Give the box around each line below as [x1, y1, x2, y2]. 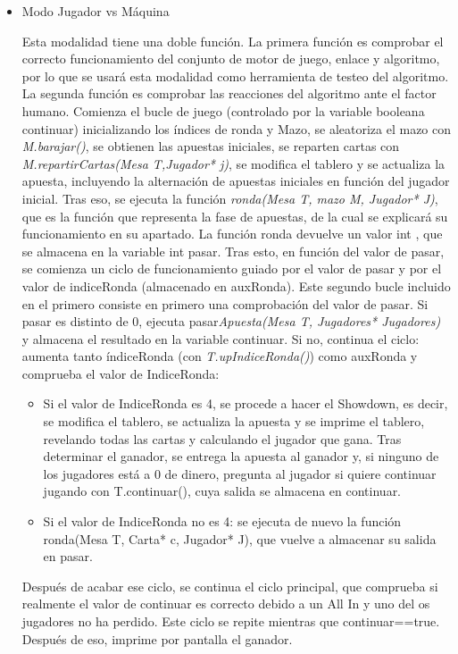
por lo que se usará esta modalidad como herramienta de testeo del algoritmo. [21, 66, 449, 85]
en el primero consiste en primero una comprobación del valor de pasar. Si [21, 294, 429, 313]
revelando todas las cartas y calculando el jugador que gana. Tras [43, 429, 402, 448]
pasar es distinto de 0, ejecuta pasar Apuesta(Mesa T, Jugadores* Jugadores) [21, 312, 441, 331]
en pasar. [43, 547, 93, 566]
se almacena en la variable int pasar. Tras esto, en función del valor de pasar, [21, 241, 445, 260]
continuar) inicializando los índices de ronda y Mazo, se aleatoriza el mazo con [21, 119, 452, 138]
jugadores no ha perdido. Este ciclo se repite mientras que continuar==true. [21, 612, 440, 630]
